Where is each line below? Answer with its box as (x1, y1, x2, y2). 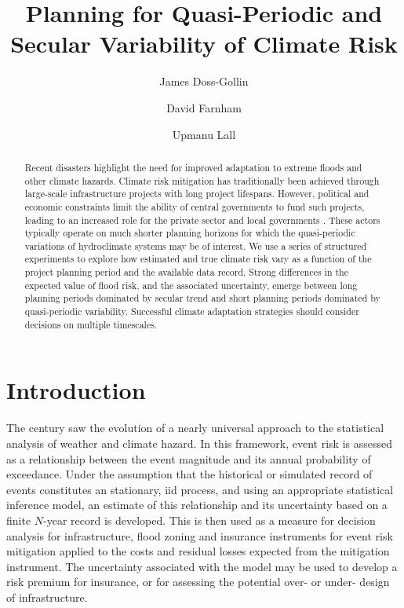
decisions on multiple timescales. (24, 317, 158, 331)
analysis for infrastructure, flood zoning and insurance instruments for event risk (6, 527, 393, 544)
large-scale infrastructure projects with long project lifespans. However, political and (24, 187, 369, 200)
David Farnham (166, 99, 242, 115)
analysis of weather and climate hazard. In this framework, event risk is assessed (6, 434, 392, 451)
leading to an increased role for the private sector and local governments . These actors (24, 213, 380, 226)
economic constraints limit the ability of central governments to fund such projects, (24, 200, 365, 213)
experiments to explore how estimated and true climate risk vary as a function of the (24, 252, 372, 266)
